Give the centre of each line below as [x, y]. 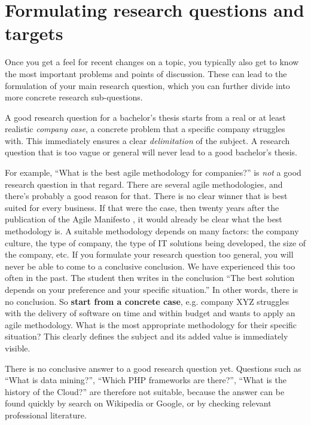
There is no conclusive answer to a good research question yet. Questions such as [153, 368]
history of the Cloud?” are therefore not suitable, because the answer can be [145, 391]
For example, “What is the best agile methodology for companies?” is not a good [153, 172]
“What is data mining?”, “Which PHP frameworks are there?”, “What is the [146, 380]
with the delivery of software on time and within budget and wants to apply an [150, 313]
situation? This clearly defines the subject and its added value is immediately [147, 336]
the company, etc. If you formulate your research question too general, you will [149, 254]
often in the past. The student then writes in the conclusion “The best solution [150, 278]
